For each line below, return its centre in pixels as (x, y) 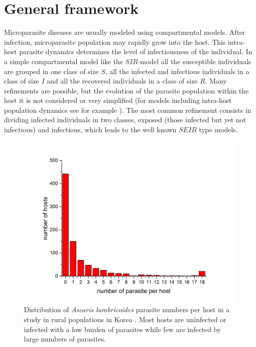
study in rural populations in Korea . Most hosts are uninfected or (125, 319)
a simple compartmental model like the (64, 61)
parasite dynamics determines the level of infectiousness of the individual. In (136, 51)
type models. (218, 130)
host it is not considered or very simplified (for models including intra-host (118, 100)
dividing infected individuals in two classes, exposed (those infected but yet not (125, 120)
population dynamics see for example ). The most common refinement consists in (128, 110)
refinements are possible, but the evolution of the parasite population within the (127, 90)
